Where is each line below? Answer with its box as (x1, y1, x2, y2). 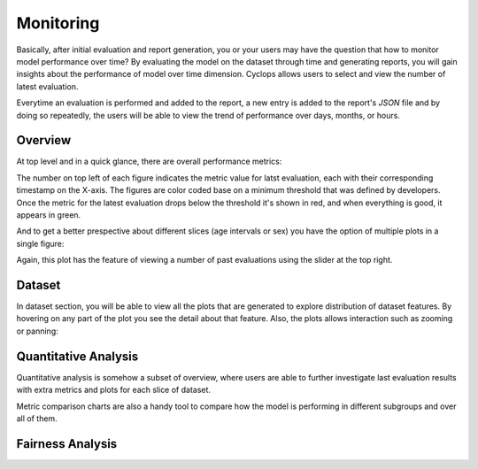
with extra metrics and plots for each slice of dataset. (16, 385, 212, 396)
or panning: (16, 326, 58, 336)
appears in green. (16, 209, 81, 220)
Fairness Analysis (16, 436, 118, 451)
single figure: (16, 238, 65, 249)
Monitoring (16, 13, 100, 33)
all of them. (16, 412, 58, 424)
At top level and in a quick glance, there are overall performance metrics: (16, 156, 282, 167)
